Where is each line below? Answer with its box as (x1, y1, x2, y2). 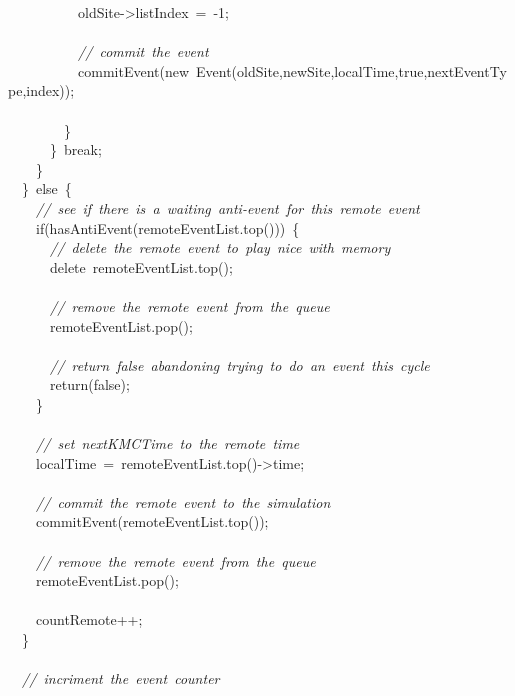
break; (63, 139, 102, 160)
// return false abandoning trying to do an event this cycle (50, 354, 430, 375)
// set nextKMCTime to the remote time (36, 433, 300, 454)
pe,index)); (8, 80, 75, 101)
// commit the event (78, 41, 209, 62)
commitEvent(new (77, 60, 190, 81)
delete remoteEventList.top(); (49, 256, 233, 277)
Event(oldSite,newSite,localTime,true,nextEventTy (196, 60, 507, 81)
